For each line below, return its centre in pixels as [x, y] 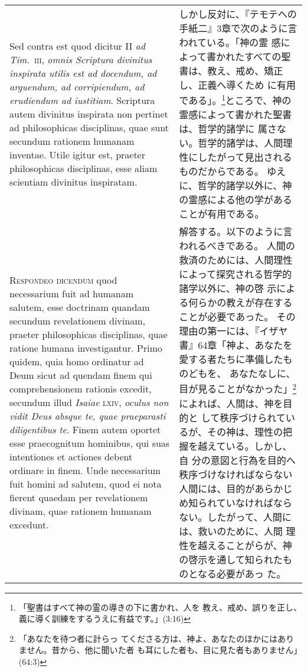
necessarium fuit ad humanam [72, 293]
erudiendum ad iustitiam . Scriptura [82, 100]
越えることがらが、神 [245, 545]
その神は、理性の [245, 431]
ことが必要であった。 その [237, 317]
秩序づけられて [253, 417]
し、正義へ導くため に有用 [237, 85]
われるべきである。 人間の [237, 246]
